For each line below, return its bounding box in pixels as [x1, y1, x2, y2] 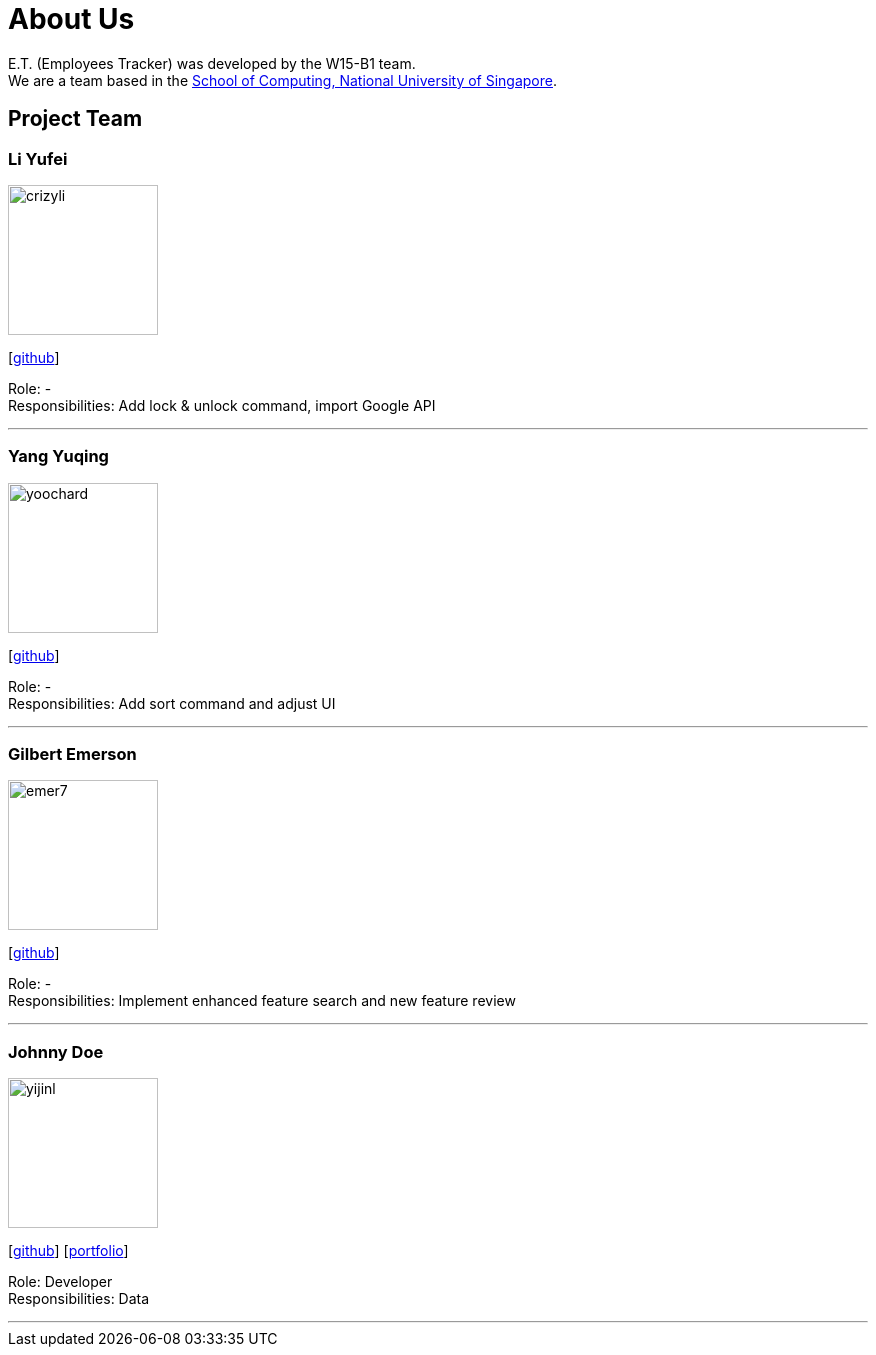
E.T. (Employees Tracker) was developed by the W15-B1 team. [8, 54, 416, 72]
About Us [8, 2, 135, 36]
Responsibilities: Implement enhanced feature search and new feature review [8, 992, 516, 1010]
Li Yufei [8, 148, 68, 169]
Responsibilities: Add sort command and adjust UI [8, 694, 336, 712]
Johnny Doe [8, 1041, 104, 1062]
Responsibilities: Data [8, 1290, 150, 1308]
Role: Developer [8, 1273, 113, 1291]
